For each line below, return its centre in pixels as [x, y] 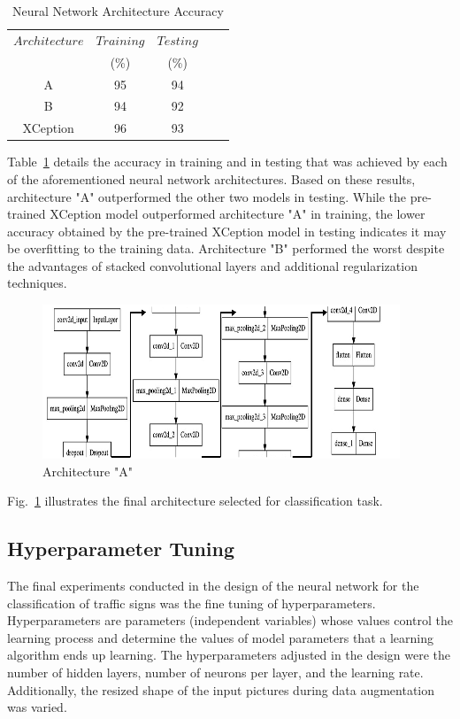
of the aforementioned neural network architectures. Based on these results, [211, 178]
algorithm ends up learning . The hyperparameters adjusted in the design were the [229, 655]
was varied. [37, 707]
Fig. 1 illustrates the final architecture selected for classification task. [195, 501]
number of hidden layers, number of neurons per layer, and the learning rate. [215, 673]
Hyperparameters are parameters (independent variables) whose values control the [230, 620]
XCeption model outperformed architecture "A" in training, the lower [238, 214]
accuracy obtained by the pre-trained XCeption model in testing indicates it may [227, 231]
